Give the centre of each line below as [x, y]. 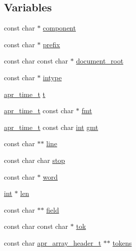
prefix [51, 44]
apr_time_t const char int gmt [51, 127]
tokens [122, 242]
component [59, 28]
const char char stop [34, 160]
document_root [100, 61]
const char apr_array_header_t [53, 242]
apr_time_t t [25, 94]
